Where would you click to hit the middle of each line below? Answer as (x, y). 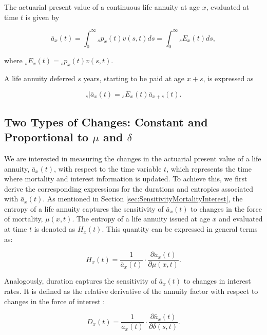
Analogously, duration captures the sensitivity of (81, 281)
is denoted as (55, 229)
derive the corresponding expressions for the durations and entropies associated (129, 188)
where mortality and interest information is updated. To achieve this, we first (126, 179)
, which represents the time (209, 168)
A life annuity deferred (40, 78)
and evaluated (241, 219)
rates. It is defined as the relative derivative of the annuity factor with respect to (131, 291)
